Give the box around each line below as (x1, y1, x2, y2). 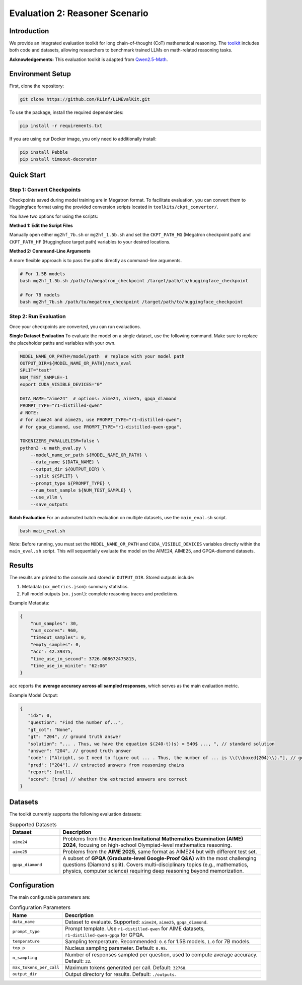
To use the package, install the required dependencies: (9, 109, 123, 115)
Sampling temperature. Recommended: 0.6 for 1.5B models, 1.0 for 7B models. (64, 938, 251, 945)
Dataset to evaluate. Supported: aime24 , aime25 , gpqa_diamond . (64, 918, 208, 925)
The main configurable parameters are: (9, 894, 91, 900)
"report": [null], (28, 769, 73, 775)
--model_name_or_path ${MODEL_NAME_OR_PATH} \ (30, 452, 148, 458)
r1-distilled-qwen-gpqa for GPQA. (64, 931, 144, 938)
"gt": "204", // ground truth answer (28, 734, 121, 740)
